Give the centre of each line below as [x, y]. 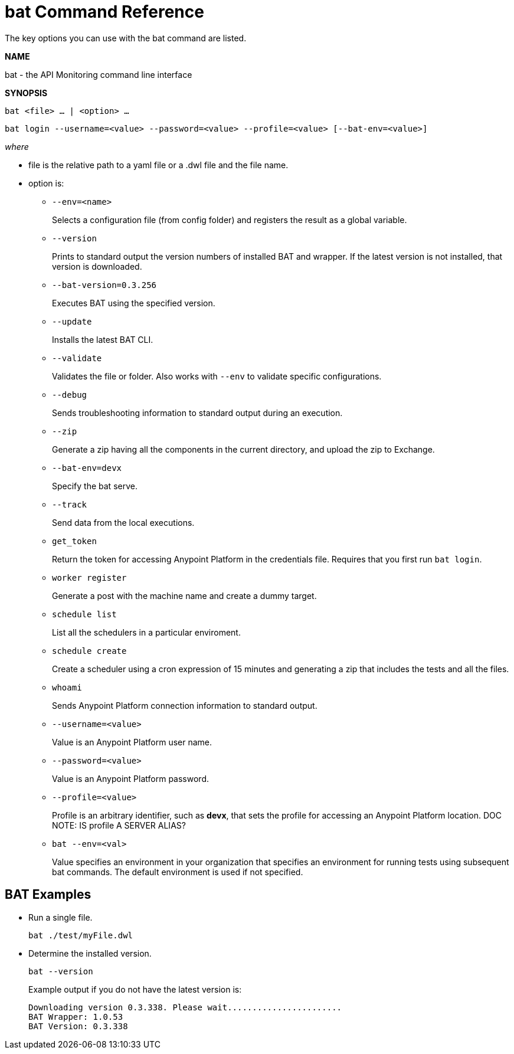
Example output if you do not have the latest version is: [135, 989]
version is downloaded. [97, 266]
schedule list [84, 614]
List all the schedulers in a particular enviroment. [146, 632]
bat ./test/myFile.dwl [81, 935]
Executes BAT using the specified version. [134, 303]
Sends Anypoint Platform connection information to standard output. [185, 705]
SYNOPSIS [26, 93]
